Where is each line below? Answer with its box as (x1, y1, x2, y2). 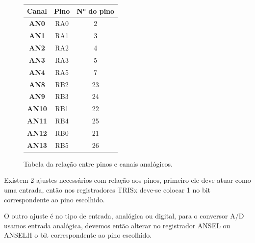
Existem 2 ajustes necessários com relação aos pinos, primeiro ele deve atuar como (4, 175, 251, 185)
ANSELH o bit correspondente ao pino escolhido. (4, 230, 152, 240)
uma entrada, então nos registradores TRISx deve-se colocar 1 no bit (4, 185, 211, 195)
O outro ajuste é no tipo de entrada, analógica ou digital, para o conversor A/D (4, 211, 244, 221)
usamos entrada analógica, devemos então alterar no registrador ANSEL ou (4, 220, 230, 230)
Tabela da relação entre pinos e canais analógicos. (24, 158, 173, 169)
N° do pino (76, 5, 115, 16)
